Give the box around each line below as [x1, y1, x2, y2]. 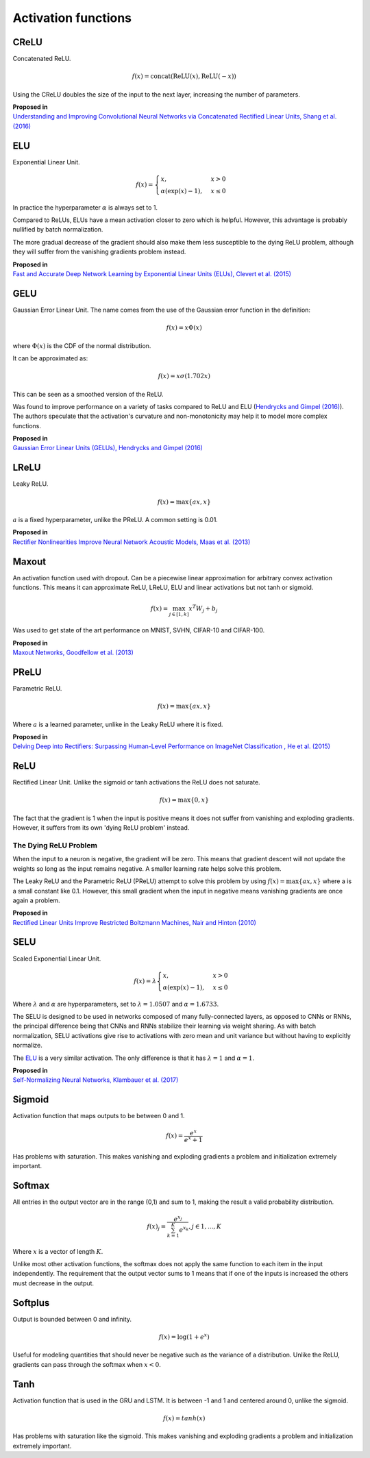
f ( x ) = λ [134, 977, 157, 985]
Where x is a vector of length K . [12, 1247, 103, 1255]
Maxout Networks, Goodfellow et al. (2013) [12, 648, 134, 657]
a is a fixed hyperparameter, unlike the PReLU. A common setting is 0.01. [12, 515, 219, 523]
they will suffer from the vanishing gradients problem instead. [12, 247, 186, 256]
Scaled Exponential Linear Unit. [12, 954, 101, 963]
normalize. [12, 1041, 42, 1050]
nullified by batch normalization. [12, 225, 103, 234]
